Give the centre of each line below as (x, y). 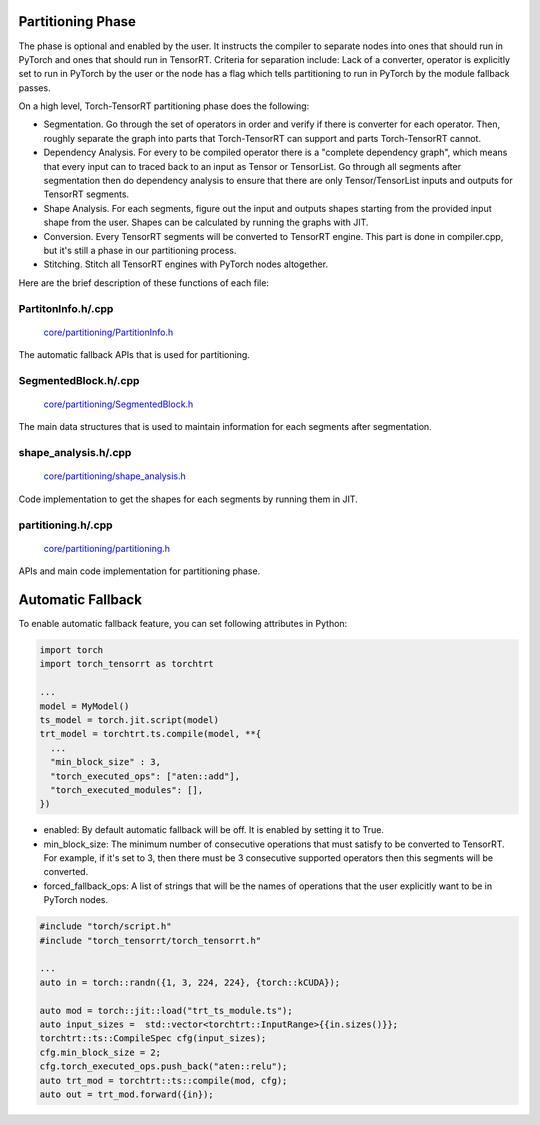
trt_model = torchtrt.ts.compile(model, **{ (150, 734)
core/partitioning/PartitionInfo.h (108, 332)
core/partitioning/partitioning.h (106, 548)
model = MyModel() (84, 706)
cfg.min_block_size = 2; (100, 1052)
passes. (34, 87)
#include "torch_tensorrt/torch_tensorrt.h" (150, 940)
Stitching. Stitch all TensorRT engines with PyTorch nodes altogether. (186, 264)
